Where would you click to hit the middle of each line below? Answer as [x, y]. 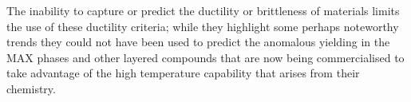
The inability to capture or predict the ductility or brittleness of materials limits [203, 10]
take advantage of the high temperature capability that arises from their [183, 73]
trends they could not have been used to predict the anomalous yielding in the [198, 42]
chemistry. [31, 88]
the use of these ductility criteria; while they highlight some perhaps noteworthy [203, 26]
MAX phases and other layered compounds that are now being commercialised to [205, 57]
